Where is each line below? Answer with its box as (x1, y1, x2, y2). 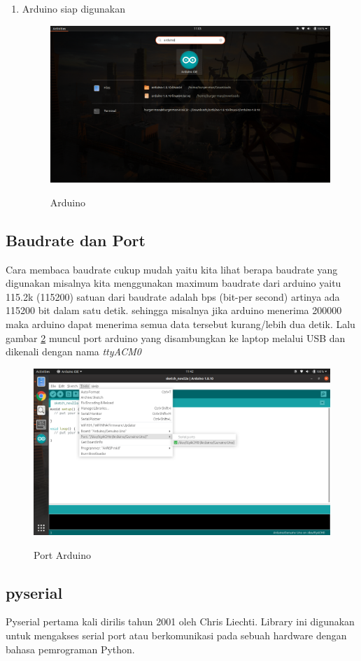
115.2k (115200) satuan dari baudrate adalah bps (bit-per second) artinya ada (6, 289, 340, 304)
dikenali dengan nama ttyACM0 (6, 344, 141, 359)
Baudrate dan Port (6, 229, 146, 250)
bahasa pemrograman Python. (6, 641, 135, 656)
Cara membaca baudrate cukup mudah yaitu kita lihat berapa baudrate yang (6, 262, 338, 276)
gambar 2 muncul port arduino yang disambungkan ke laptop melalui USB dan (6, 330, 346, 345)
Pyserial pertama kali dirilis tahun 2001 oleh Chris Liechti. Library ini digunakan (6, 614, 355, 629)
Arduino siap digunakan (22, 1, 125, 15)
